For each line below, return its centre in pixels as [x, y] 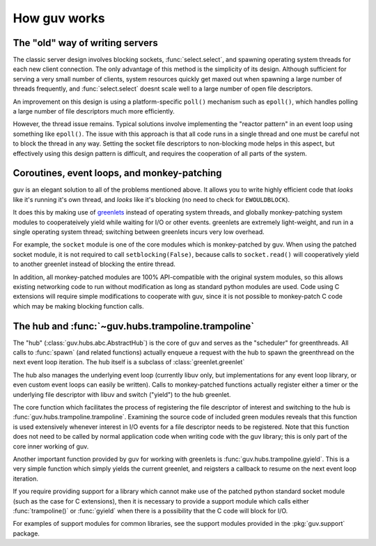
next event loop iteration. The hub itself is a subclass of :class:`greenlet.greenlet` [129, 362]
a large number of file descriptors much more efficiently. [94, 111]
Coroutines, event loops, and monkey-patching [117, 173]
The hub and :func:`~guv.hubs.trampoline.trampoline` [133, 326]
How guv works [59, 18]
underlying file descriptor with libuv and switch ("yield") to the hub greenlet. [122, 394]
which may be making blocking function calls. [78, 306]
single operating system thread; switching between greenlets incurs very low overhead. [139, 232]
